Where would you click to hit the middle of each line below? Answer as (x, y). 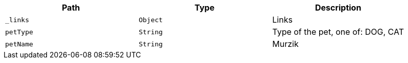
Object (151, 20)
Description (338, 8)
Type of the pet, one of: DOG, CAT (338, 32)
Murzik (285, 44)
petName (19, 44)
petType (19, 32)
